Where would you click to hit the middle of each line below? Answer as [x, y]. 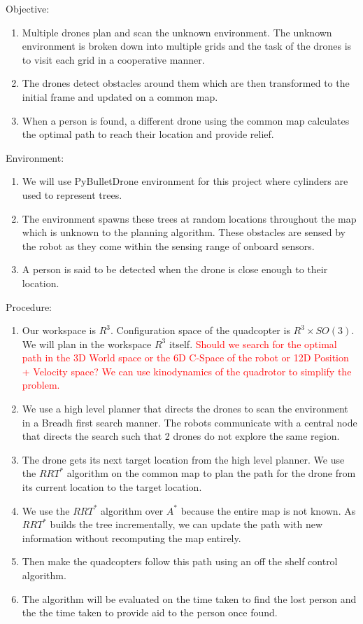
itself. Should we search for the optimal [253, 344]
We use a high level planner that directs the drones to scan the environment [185, 409]
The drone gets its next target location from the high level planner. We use [183, 459]
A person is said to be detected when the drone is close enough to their [175, 269]
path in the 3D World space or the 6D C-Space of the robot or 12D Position [185, 358]
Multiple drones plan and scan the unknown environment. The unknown [177, 32]
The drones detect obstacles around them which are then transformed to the [186, 83]
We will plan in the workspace [87, 344]
